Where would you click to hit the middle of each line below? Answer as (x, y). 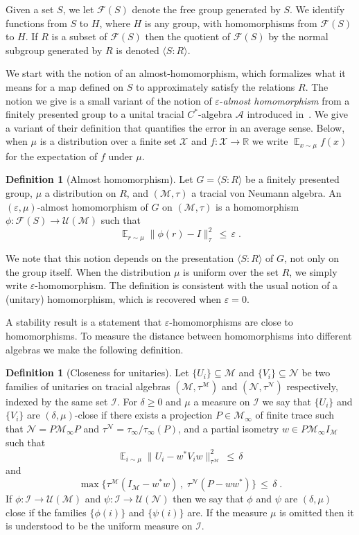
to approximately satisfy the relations (215, 86)
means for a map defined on (65, 86)
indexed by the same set (57, 401)
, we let (78, 9)
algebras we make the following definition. (95, 349)
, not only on (311, 258)
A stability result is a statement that (84, 322)
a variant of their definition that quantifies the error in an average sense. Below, (175, 127)
